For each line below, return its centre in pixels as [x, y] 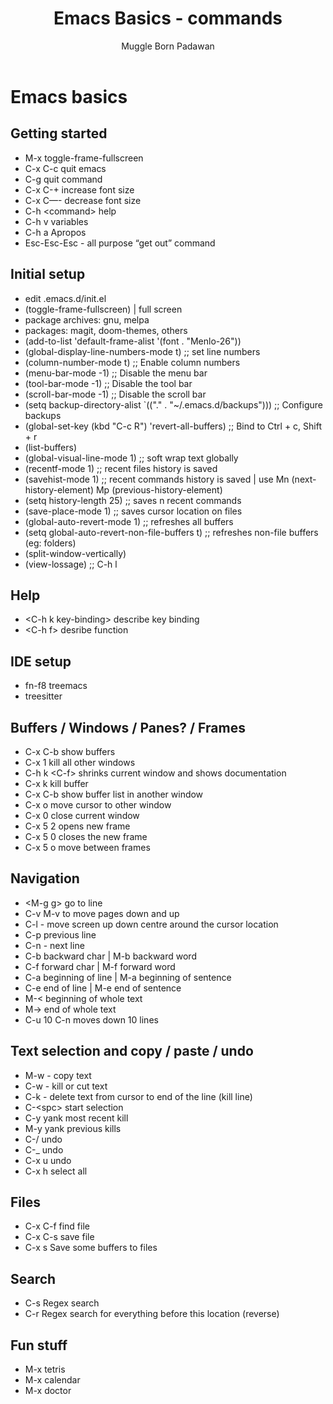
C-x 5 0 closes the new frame [86, 836]
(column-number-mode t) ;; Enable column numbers [132, 362]
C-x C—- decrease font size [83, 200]
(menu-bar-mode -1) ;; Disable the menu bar [116, 373]
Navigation [45, 878]
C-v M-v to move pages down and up [102, 913]
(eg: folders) [50, 543]
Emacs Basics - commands [168, 18]
